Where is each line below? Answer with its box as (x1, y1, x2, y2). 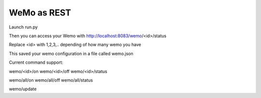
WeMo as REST (9, 7, 72, 18)
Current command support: (9, 59, 63, 65)
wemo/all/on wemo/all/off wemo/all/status (9, 77, 93, 83)
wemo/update (9, 86, 37, 92)
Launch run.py (9, 24, 38, 30)
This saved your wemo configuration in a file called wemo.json (9, 51, 134, 56)
